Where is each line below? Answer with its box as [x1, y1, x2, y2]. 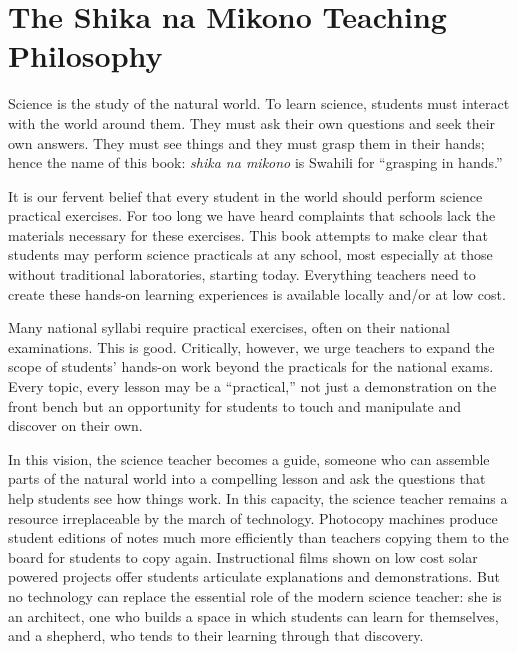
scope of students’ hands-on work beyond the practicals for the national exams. [8, 356, 494, 377]
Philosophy [8, 35, 163, 76]
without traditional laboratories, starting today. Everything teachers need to [8, 264, 476, 285]
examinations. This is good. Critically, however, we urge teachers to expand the [8, 336, 495, 357]
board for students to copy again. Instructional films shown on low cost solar [8, 546, 478, 567]
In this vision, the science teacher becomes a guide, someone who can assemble [8, 448, 490, 469]
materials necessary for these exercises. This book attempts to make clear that [8, 224, 488, 245]
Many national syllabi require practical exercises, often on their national [8, 317, 450, 338]
